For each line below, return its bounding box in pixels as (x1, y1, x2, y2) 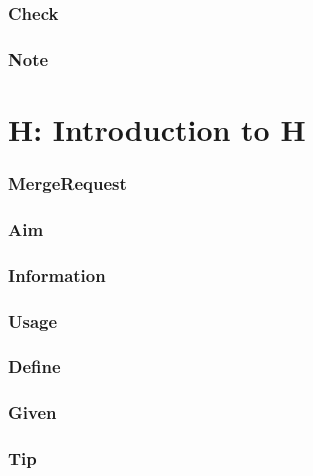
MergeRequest (8, 170, 127, 195)
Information (8, 262, 106, 287)
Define (8, 354, 61, 379)
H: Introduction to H (8, 108, 306, 149)
